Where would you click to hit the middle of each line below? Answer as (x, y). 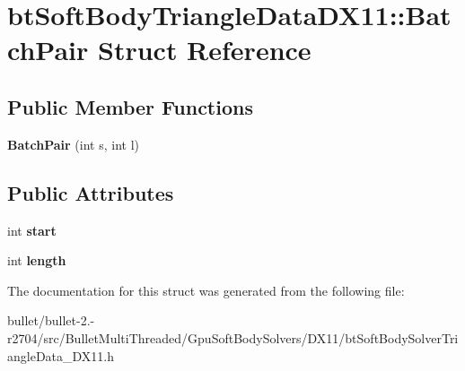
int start (32, 230)
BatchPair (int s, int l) (73, 144)
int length (37, 260)
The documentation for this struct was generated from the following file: (206, 290)
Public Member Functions (130, 106)
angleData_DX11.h (61, 355)
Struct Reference (204, 50)
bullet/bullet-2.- (51, 320)
